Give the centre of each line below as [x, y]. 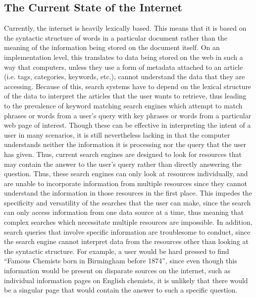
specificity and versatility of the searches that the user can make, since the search [128, 202]
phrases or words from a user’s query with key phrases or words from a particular [128, 115]
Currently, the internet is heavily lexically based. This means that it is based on [125, 28]
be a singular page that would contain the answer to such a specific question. [121, 290]
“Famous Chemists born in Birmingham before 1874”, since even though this [121, 261]
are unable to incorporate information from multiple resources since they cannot [126, 183]
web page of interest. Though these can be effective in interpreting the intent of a [128, 125]
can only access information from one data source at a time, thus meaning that [124, 212]
